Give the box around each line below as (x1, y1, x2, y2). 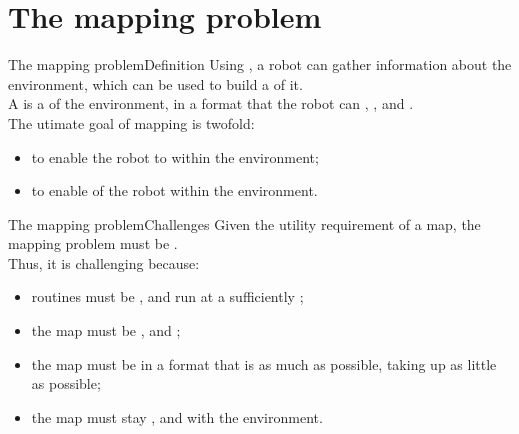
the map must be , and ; (31, 320, 181, 341)
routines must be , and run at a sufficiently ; (31, 286, 304, 307)
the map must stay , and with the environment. (31, 406, 323, 427)
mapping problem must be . (8, 233, 178, 254)
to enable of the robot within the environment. (31, 180, 318, 201)
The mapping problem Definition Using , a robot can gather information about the (8, 54, 512, 75)
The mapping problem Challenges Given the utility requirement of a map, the (8, 213, 481, 234)
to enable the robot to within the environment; (31, 146, 319, 167)
